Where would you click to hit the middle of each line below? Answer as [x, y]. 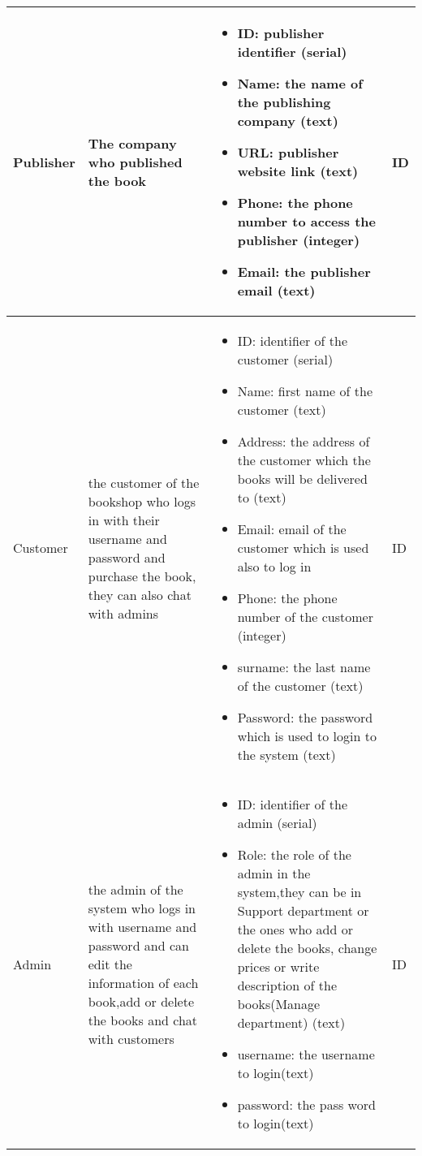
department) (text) [291, 1022]
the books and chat [143, 1020]
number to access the [306, 221]
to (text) [262, 497]
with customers [131, 1038]
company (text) [288, 121]
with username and [142, 926]
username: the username [306, 1054]
